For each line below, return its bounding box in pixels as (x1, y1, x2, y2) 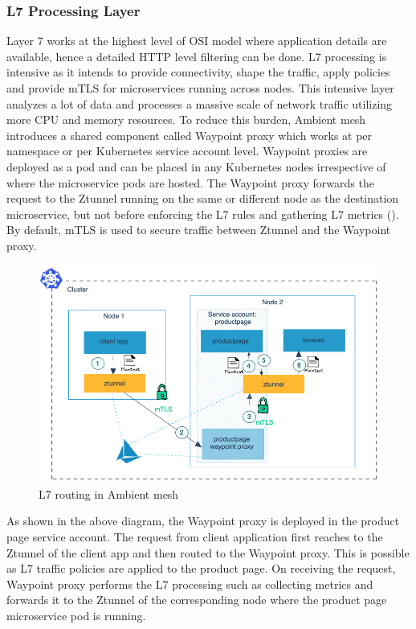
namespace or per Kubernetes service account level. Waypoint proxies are (6, 142, 368, 159)
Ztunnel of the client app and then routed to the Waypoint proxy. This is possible (6, 544, 410, 561)
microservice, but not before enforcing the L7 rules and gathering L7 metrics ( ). (6, 205, 399, 222)
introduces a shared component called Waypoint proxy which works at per (6, 126, 373, 143)
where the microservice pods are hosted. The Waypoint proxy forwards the (6, 174, 374, 191)
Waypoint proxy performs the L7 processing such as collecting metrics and (6, 575, 373, 592)
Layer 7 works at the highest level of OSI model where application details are (6, 32, 387, 49)
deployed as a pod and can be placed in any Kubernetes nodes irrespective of (6, 158, 386, 175)
